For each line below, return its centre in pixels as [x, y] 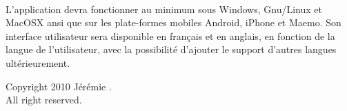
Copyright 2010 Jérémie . [59, 86]
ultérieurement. [38, 62]
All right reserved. [44, 100]
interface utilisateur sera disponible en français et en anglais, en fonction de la [170, 36]
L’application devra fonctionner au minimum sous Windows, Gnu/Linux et [164, 9]
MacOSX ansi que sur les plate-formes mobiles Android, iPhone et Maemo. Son [173, 22]
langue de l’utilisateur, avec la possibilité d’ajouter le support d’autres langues [171, 49]
